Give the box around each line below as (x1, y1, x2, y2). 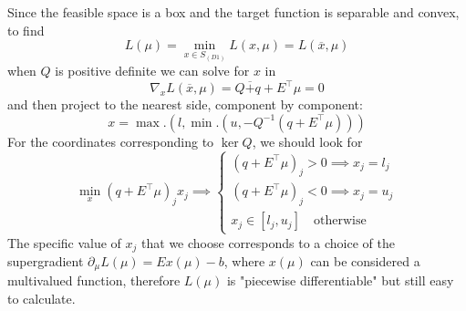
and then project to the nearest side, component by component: (7, 95, 363, 114)
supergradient (7, 251, 84, 270)
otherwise (313, 214, 367, 228)
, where (223, 251, 265, 270)
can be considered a (310, 251, 420, 270)
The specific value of (7, 233, 121, 252)
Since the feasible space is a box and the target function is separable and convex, (7, 3, 460, 21)
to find (7, 20, 45, 39)
